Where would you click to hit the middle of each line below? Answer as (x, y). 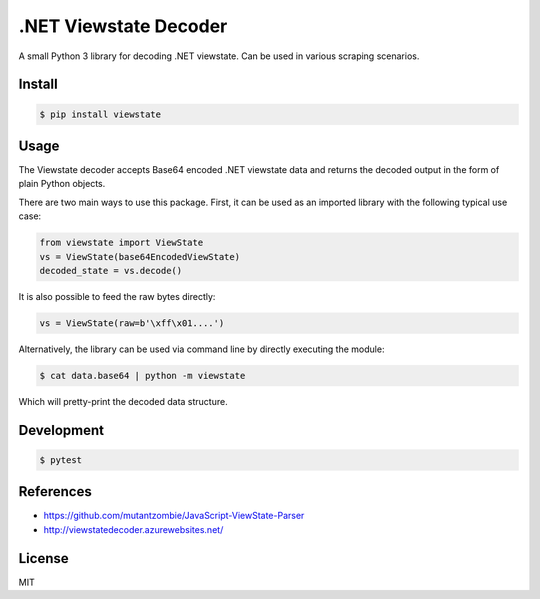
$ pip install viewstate (100, 114)
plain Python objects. (62, 184)
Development (61, 430)
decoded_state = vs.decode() (111, 270)
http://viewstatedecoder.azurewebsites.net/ (133, 529)
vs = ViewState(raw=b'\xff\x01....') (132, 323)
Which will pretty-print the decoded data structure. (123, 401)
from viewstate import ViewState (121, 243)
